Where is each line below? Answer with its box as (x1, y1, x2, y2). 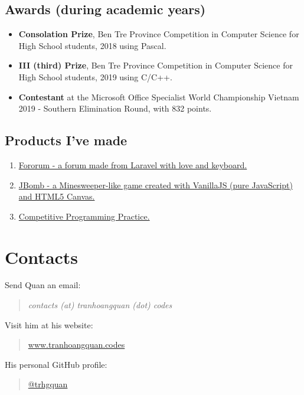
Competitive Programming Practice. (18, 210, 150, 222)
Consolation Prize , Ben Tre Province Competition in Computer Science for (18, 28, 299, 40)
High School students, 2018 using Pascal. (18, 39, 166, 51)
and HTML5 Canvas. (18, 190, 95, 203)
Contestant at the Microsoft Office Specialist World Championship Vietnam (18, 90, 299, 103)
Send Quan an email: (5, 279, 81, 291)
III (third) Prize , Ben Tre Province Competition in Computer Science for (18, 59, 293, 71)
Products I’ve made (5, 131, 128, 149)
